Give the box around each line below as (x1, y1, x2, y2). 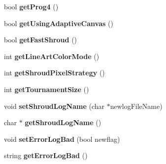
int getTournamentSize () (4, 84, 89, 94)
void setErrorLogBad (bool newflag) (4, 133, 120, 144)
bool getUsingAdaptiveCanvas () (4, 18, 113, 28)
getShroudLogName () (25, 117, 101, 128)
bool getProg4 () (4, 1, 59, 11)
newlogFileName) (110, 100, 163, 111)
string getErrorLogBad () (4, 150, 88, 161)
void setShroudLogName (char (4, 100, 105, 111)
